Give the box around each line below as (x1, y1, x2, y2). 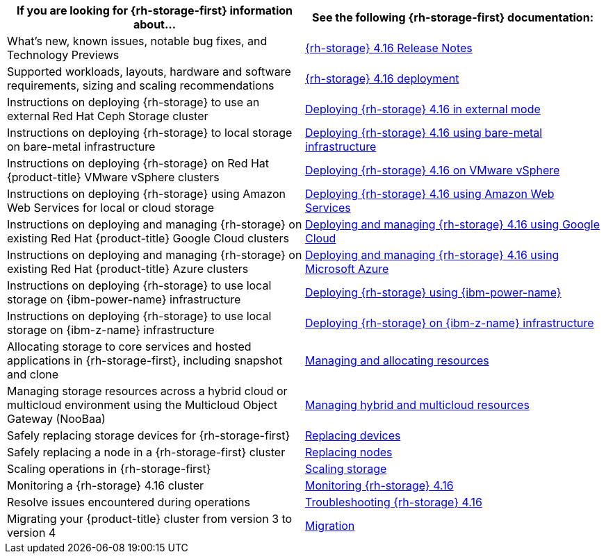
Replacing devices (305, 428, 401, 442)
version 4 (7, 526, 56, 540)
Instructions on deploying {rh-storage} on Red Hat (7, 156, 270, 170)
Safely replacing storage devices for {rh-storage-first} (7, 428, 290, 442)
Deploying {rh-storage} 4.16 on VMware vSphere (305, 163, 560, 177)
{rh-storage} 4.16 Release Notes (305, 41, 473, 55)
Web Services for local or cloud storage (7, 201, 215, 215)
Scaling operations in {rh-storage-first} (7, 462, 211, 476)
